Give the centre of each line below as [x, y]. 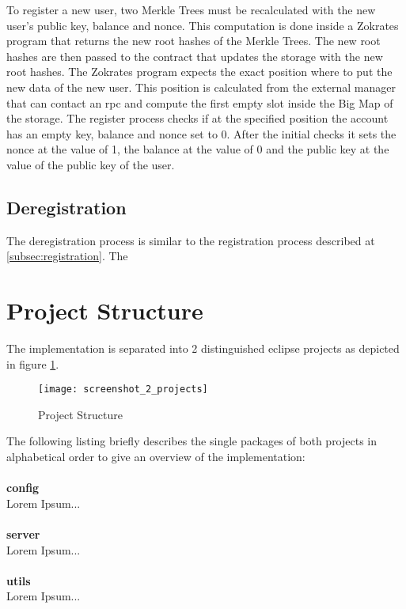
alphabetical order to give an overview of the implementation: [156, 457]
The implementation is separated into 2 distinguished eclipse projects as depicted [203, 348]
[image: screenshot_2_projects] [123, 390]
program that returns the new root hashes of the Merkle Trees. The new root [194, 41]
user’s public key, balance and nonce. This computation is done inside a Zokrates [203, 25]
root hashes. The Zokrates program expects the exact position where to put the [199, 72]
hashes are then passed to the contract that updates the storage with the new [195, 56]
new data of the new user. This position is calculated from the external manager [201, 87]
